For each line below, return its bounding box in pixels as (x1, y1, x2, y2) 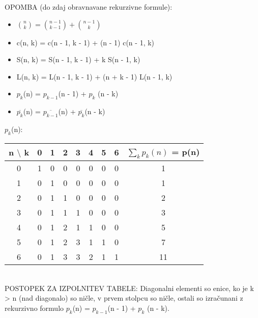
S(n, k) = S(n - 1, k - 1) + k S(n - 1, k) (16, 54, 140, 65)
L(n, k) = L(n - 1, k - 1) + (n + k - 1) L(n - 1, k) (16, 71, 173, 82)
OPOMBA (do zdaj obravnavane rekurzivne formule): (5, 2, 173, 12)
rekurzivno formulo (5, 302, 64, 313)
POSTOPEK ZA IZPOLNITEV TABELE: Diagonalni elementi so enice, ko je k (5, 282, 254, 293)
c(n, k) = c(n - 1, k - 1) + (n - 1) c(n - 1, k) (16, 37, 155, 47)
